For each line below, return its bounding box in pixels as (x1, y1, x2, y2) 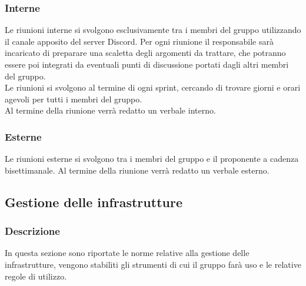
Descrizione (5, 224, 60, 238)
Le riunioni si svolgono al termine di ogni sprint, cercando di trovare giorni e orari (5, 81, 301, 94)
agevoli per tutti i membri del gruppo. (5, 92, 142, 105)
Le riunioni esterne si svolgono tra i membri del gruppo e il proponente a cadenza (5, 152, 299, 165)
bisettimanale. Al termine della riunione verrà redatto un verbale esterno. (5, 164, 270, 176)
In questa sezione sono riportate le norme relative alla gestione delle (5, 247, 250, 259)
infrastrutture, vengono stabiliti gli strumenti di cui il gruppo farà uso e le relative (5, 258, 301, 270)
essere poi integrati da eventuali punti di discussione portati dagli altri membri (5, 58, 289, 70)
